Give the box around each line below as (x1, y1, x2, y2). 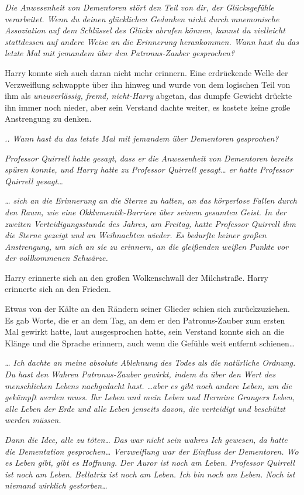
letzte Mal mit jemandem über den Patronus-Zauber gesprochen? (5, 47, 235, 59)
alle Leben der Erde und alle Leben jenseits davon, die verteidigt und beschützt (5, 402, 285, 414)
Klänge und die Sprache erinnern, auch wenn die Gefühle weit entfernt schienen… (5, 336, 295, 349)
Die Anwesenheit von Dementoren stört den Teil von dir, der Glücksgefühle (5, 1, 274, 13)
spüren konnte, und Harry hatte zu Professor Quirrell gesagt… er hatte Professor (5, 163, 293, 176)
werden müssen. (5, 414, 61, 426)
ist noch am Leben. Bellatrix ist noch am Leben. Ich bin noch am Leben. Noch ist (5, 467, 295, 480)
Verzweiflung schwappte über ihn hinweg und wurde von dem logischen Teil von (5, 78, 291, 90)
